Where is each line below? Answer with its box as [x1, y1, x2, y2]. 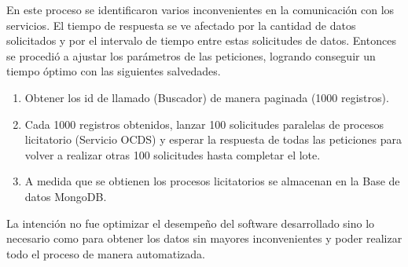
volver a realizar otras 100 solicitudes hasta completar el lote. [24, 146, 321, 163]
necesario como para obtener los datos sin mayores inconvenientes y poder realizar [6, 230, 402, 247]
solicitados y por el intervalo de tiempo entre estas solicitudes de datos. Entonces [6, 32, 396, 49]
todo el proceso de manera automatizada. [6, 245, 205, 262]
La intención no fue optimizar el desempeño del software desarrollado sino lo [6, 214, 375, 231]
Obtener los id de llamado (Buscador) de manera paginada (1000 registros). [24, 89, 389, 105]
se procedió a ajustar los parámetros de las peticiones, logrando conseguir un [6, 47, 376, 64]
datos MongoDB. [24, 188, 107, 204]
